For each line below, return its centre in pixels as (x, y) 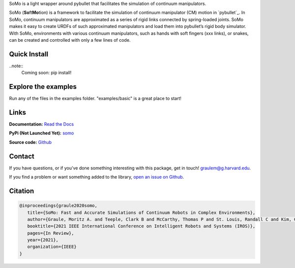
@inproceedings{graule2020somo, (59, 206)
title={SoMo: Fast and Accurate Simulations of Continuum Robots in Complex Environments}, (141, 213)
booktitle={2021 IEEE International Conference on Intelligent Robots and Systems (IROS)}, (141, 226)
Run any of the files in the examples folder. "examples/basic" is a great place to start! (95, 99)
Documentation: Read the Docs (41, 124)
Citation (22, 191)
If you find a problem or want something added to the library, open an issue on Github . (97, 177)
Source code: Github (30, 142)
